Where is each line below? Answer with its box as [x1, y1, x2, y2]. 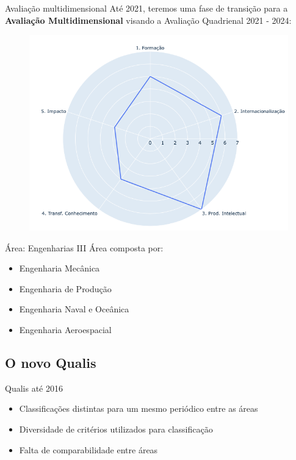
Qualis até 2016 [5, 381, 63, 394]
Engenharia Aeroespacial [19, 323, 112, 336]
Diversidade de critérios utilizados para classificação [19, 422, 213, 435]
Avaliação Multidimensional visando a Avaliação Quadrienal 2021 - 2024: [5, 13, 292, 26]
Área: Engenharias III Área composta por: [5, 241, 164, 254]
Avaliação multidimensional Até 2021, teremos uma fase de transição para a [5, 2, 288, 14]
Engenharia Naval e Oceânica [19, 303, 129, 315]
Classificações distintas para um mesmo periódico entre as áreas [19, 402, 258, 415]
